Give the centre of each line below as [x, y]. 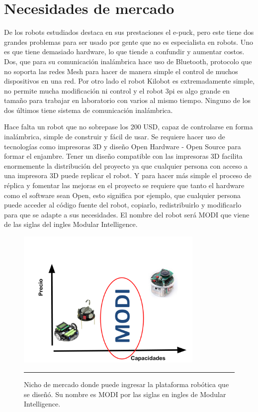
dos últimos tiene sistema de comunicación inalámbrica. [88, 110]
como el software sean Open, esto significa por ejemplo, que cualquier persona [123, 195]
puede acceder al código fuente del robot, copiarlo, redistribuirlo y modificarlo [123, 205]
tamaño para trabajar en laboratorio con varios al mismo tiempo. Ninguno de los [127, 100]
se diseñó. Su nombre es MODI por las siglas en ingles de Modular [125, 394]
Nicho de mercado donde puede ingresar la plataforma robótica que [127, 384]
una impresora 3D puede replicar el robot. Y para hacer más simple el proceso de [128, 175]
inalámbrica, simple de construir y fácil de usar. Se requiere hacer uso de [115, 137]
